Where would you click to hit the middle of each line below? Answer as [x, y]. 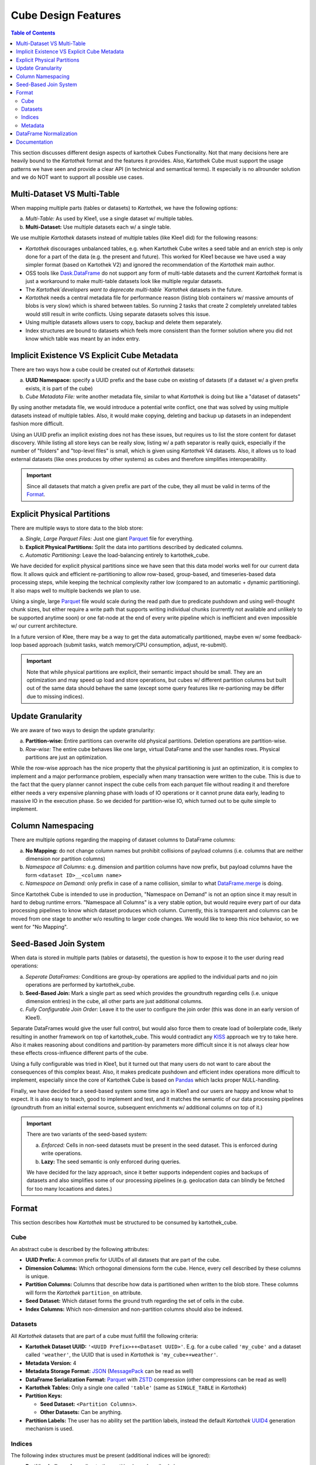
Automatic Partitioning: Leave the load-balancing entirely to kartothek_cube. [118, 555]
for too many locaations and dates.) [69, 1188]
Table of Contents [33, 33]
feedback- [290, 636]
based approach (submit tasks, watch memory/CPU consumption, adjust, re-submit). [125, 645]
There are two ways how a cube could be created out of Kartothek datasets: [103, 369]
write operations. [62, 1153]
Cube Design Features [66, 15]
